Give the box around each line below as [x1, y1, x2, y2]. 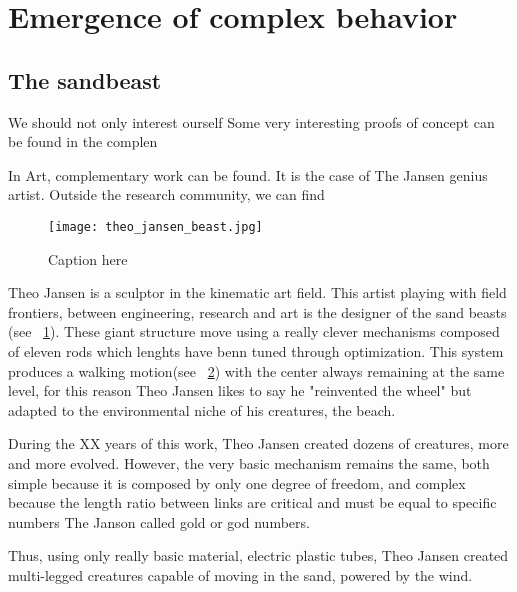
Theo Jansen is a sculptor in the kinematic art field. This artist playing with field [8, 282, 507, 303]
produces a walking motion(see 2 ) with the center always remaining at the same [8, 360, 505, 381]
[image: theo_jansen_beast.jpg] [48, 219, 263, 234]
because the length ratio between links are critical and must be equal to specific [8, 492, 497, 513]
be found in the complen [8, 131, 158, 152]
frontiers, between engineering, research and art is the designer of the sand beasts [8, 301, 507, 322]
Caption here [48, 248, 128, 269]
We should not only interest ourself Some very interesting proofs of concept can [8, 111, 495, 132]
